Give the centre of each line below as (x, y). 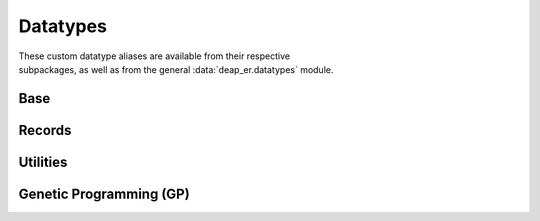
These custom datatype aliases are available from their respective (154, 56)
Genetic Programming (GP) (104, 193)
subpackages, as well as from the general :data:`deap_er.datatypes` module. (176, 69)
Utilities (43, 161)
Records (45, 130)
